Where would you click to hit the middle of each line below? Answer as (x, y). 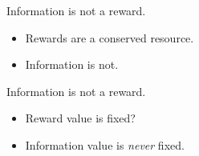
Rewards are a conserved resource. (110, 37)
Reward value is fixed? (80, 118)
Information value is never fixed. (105, 144)
